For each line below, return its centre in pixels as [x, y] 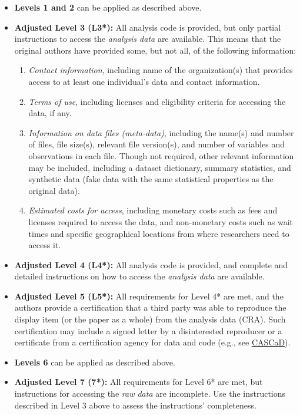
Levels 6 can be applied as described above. [95, 362]
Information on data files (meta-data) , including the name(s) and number [161, 132]
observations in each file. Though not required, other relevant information [161, 155]
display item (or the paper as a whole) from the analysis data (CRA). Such [150, 319]
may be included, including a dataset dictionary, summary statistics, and [160, 167]
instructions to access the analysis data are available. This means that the [148, 39]
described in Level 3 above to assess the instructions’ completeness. [135, 405]
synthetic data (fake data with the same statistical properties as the [151, 179]
